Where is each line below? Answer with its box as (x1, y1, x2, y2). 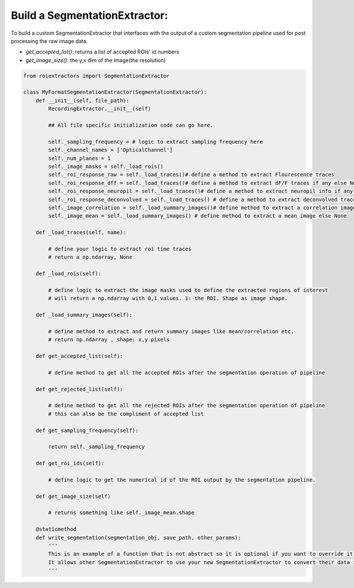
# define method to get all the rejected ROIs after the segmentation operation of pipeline (48, 402, 326, 409)
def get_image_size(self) (35, 493, 111, 500)
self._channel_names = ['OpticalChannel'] (48, 147, 173, 153)
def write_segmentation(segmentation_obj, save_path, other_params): (35, 534, 241, 541)
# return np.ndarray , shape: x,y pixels (48, 336, 170, 343)
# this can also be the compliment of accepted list (48, 410, 204, 417)
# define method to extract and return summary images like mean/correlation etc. (48, 328, 294, 335)
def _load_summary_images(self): (35, 312, 133, 318)
